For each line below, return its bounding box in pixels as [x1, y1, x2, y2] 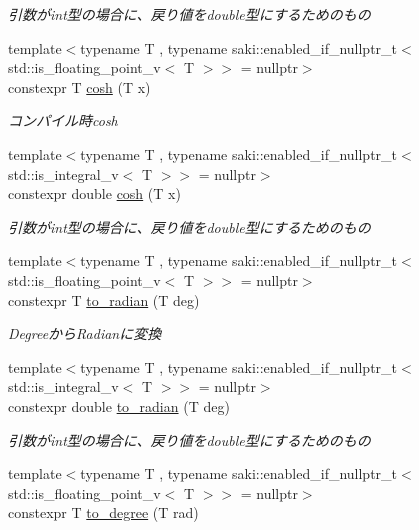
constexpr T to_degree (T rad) [8, 502, 199, 523]
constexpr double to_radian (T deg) [8, 395, 230, 416]
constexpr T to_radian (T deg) [8, 289, 200, 310]
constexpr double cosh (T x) [8, 183, 181, 204]
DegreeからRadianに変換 [8, 323, 162, 344]
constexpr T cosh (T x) [8, 76, 151, 97]
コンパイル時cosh [8, 110, 118, 131]
